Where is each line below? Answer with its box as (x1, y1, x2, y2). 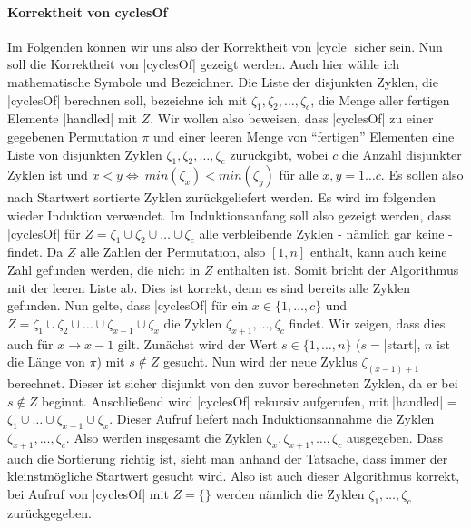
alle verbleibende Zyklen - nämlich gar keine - (199, 223, 453, 242)
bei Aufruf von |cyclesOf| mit (7, 484, 169, 503)
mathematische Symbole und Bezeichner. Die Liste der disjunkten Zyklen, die (7, 72, 438, 91)
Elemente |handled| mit (7, 109, 137, 128)
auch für (7, 334, 54, 353)
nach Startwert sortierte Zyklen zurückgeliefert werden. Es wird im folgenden (7, 188, 436, 207)
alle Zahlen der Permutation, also (80, 242, 266, 261)
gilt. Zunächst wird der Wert (117, 334, 278, 353)
